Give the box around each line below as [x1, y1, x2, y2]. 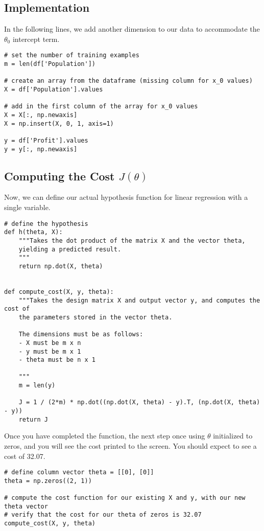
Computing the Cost [4, 168, 115, 183]
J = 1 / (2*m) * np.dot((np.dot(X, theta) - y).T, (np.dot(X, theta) [18, 399, 260, 406]
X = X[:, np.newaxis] [4, 111, 78, 119]
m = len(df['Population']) [4, 60, 95, 68]
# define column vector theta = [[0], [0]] [4, 469, 154, 476]
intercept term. [12, 33, 60, 44]
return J [18, 415, 48, 423]
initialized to [213, 430, 253, 441]
